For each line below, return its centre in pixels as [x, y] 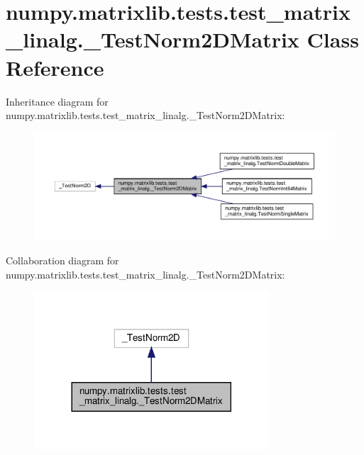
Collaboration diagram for [62, 260]
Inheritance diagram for [57, 101]
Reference [55, 67]
